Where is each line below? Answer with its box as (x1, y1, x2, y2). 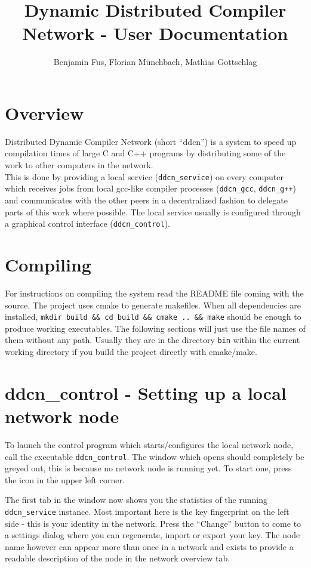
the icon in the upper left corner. (5, 473, 125, 486)
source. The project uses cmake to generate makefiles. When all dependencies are (5, 298, 301, 311)
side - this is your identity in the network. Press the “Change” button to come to (5, 517, 301, 529)
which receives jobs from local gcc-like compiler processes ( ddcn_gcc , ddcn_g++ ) (5, 182, 296, 195)
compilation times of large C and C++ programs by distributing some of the (5, 147, 286, 159)
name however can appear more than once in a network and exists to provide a (5, 540, 294, 552)
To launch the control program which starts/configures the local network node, (5, 438, 294, 450)
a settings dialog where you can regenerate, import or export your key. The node (5, 529, 300, 541)
